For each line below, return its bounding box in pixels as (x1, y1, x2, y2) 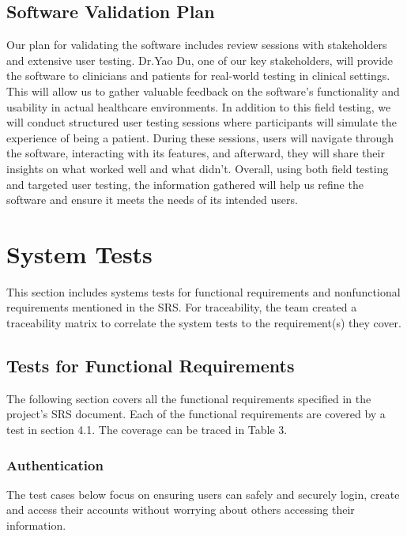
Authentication (6, 455, 104, 474)
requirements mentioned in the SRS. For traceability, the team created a (6, 299, 357, 315)
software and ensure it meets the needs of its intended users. (6, 191, 298, 208)
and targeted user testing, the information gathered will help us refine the (6, 176, 364, 192)
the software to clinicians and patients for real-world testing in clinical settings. (6, 67, 390, 84)
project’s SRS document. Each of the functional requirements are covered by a (6, 406, 386, 422)
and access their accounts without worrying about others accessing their (6, 501, 355, 518)
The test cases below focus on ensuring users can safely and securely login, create (6, 485, 400, 502)
